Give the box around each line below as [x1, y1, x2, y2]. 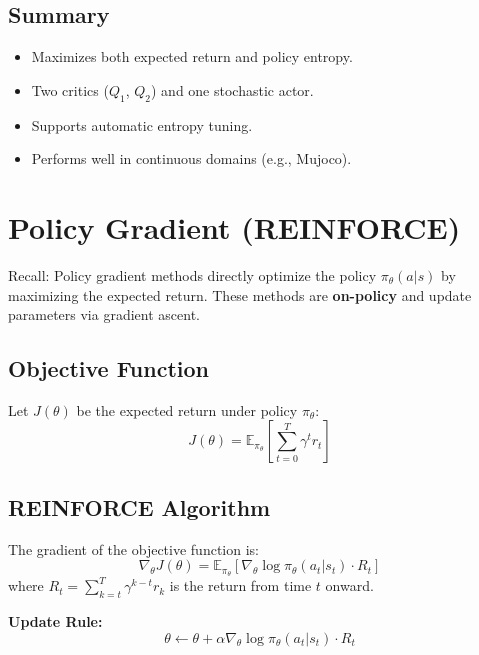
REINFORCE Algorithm [8, 491, 271, 522]
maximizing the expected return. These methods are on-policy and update [8, 284, 472, 305]
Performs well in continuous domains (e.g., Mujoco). [31, 148, 352, 169]
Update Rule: [8, 610, 103, 631]
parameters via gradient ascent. [8, 304, 200, 325]
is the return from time [169, 575, 312, 596]
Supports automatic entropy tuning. [31, 114, 253, 135]
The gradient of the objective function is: [8, 538, 259, 559]
